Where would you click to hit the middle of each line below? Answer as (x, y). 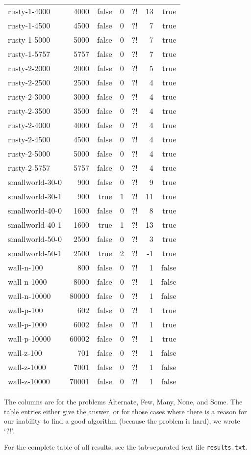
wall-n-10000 (29, 296)
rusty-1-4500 (29, 25)
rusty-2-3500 (29, 111)
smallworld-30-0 (35, 182)
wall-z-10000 (29, 381)
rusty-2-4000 (29, 125)
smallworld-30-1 (35, 196)
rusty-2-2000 (29, 68)
